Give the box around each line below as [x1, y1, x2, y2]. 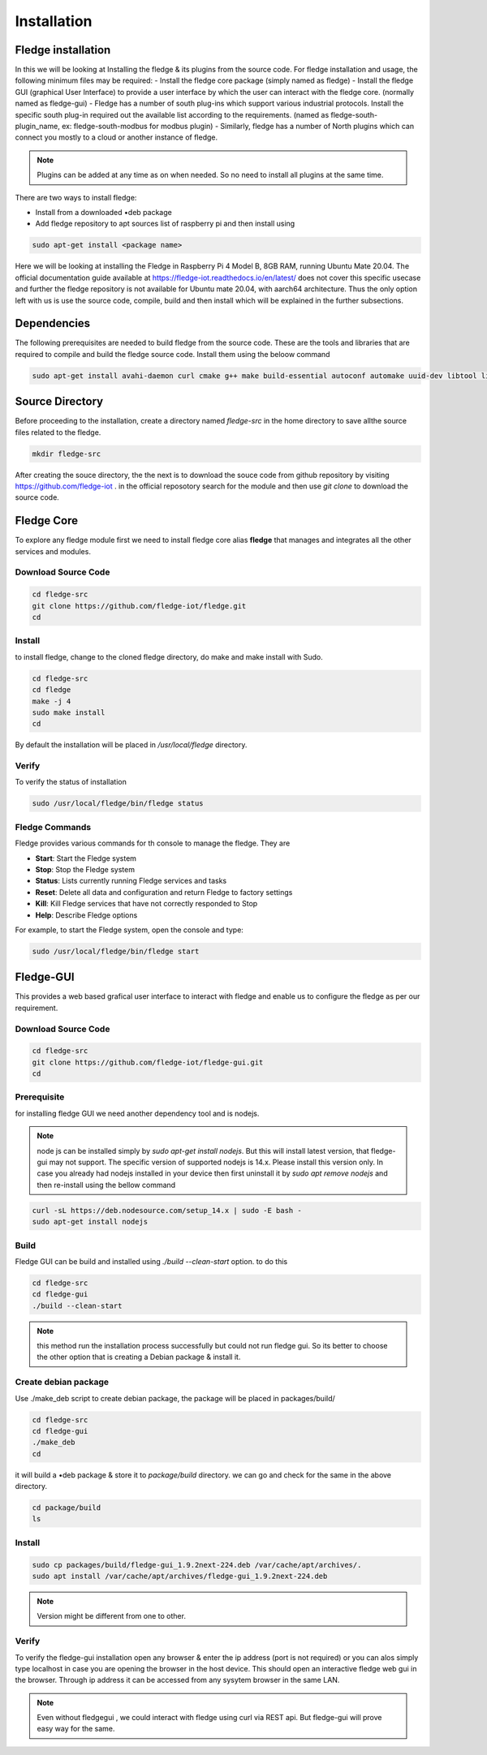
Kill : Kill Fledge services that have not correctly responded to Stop [35, 899, 258, 909]
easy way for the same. [37, 1724, 115, 1734]
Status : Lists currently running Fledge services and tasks [35, 876, 227, 886]
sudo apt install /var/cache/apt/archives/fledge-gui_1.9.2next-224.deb [32, 1572, 328, 1581]
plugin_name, [15, 122, 60, 131]
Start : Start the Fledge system [35, 853, 137, 863]
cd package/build [32, 1503, 101, 1512]
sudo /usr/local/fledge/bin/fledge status [32, 799, 204, 808]
